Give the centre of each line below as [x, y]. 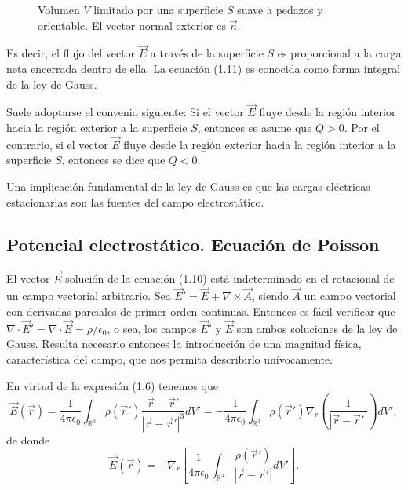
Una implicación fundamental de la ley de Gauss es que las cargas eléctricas [188, 186]
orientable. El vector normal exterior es [132, 25]
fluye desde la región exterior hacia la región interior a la [260, 144]
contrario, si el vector [57, 144]
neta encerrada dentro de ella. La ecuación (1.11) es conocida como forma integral [204, 68]
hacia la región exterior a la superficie [97, 127]
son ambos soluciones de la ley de [317, 328]
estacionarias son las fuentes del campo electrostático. [135, 201]
